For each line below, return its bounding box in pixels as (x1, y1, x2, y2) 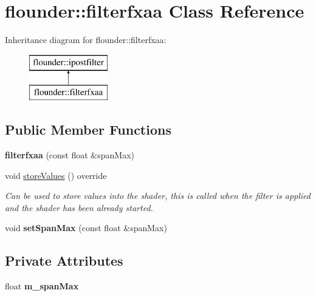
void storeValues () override (5, 169, 107, 181)
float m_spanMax (5, 280, 79, 292)
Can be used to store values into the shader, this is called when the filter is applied (5, 189, 311, 202)
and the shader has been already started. (5, 201, 153, 214)
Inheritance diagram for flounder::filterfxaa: (5, 33, 167, 46)
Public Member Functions (5, 120, 171, 139)
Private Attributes (5, 251, 123, 270)
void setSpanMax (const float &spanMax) (5, 221, 167, 234)
